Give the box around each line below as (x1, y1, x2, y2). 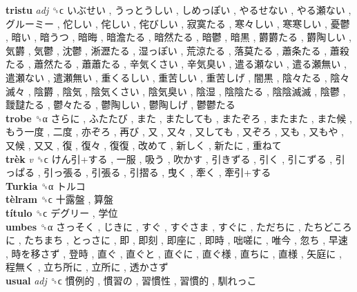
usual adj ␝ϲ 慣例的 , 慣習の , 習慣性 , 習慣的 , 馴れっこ (6, 273, 257, 287)
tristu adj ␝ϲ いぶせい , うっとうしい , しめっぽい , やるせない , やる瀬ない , (6, 3, 351, 17)
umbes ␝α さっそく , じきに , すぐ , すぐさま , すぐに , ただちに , (6, 219, 301, 233)
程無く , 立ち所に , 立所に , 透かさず (6, 260, 168, 274)
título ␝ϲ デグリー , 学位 (6, 205, 118, 220)
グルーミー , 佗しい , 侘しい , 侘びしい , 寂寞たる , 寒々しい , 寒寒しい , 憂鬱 (6, 16, 350, 30)
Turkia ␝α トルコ (6, 178, 86, 193)
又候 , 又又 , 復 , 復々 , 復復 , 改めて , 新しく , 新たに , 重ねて (6, 137, 282, 152)
